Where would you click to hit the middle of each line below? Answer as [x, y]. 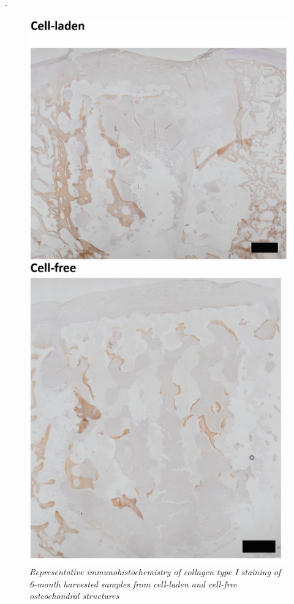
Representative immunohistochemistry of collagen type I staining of [155, 572]
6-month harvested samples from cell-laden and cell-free [134, 583]
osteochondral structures [74, 596]
